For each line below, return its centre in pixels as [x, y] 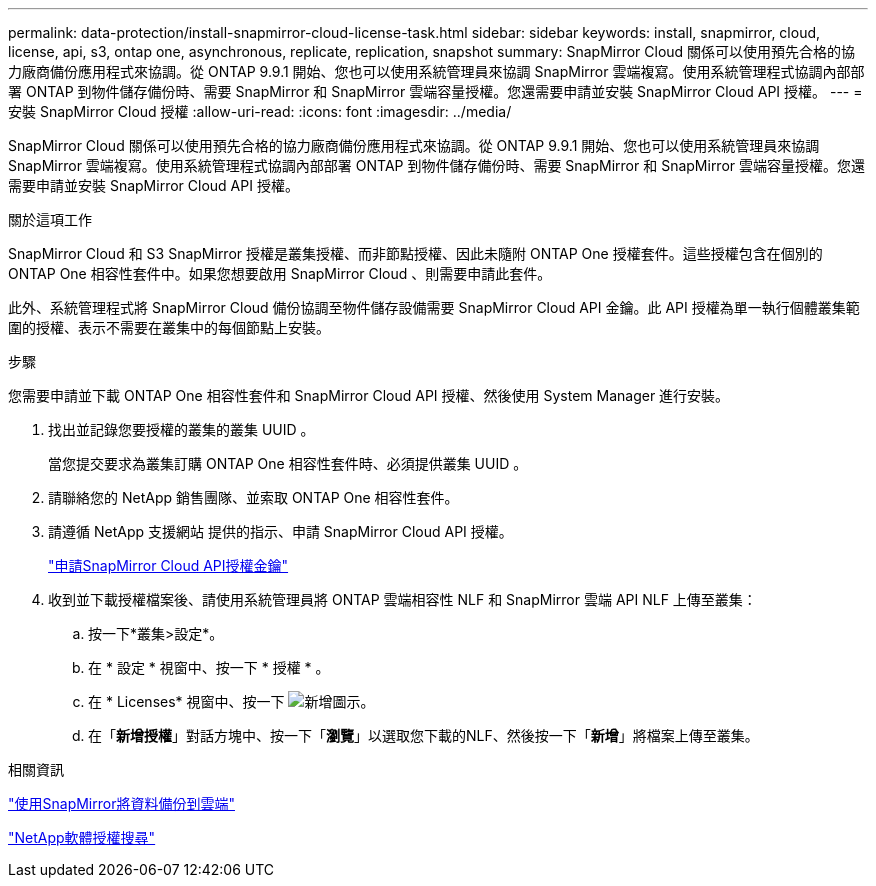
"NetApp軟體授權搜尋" [82, 837]
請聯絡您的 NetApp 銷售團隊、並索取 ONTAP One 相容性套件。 [253, 497]
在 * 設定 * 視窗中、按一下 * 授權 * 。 [209, 667]
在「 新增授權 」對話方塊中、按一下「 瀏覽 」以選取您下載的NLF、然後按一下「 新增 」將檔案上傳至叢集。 [423, 735]
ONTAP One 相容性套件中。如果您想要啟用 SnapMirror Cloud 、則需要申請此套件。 [280, 273]
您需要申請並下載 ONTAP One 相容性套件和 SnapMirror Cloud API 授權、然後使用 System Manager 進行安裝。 [369, 395]
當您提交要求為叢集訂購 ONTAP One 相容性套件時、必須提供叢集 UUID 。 [288, 463]
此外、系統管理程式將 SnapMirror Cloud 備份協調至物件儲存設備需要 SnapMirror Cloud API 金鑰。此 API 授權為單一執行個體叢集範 [434, 307]
